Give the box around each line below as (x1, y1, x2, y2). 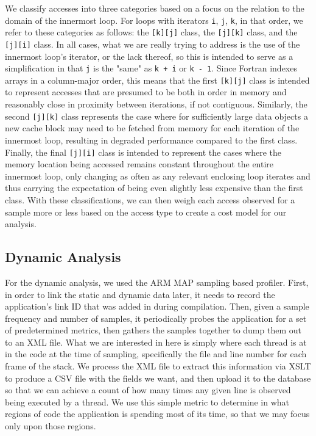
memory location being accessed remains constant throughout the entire (5, 158, 274, 170)
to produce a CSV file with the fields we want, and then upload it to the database (5, 371, 311, 384)
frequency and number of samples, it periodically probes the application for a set (5, 311, 307, 324)
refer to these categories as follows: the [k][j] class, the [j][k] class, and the (5, 26, 298, 38)
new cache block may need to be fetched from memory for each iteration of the (5, 122, 300, 134)
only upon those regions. (5, 420, 96, 432)
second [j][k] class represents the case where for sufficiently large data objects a (5, 109, 308, 122)
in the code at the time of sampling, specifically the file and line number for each (5, 347, 307, 360)
